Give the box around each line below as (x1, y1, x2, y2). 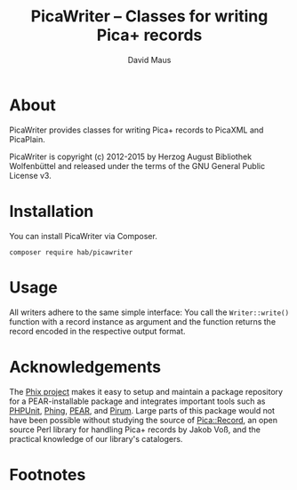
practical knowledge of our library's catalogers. (9, 433, 183, 444)
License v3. (9, 170, 52, 181)
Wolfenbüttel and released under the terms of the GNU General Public (9, 160, 265, 171)
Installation (9, 201, 94, 221)
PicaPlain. (9, 133, 46, 144)
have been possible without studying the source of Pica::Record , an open (9, 414, 278, 425)
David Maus (127, 54, 172, 65)
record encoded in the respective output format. (9, 325, 186, 336)
